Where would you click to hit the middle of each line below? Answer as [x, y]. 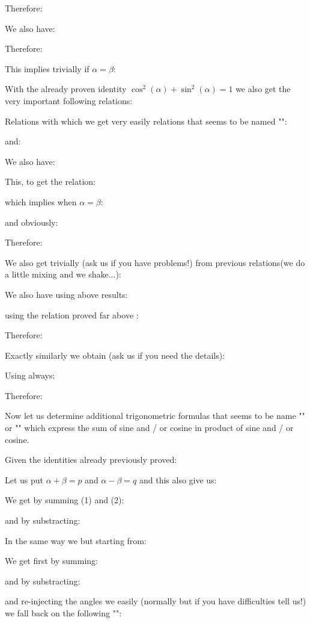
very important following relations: [69, 100]
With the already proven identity [66, 89]
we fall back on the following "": [63, 613]
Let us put [24, 479]
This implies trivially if [47, 68]
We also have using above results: [66, 294]
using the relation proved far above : [72, 315]
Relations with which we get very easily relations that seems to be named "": [146, 121]
